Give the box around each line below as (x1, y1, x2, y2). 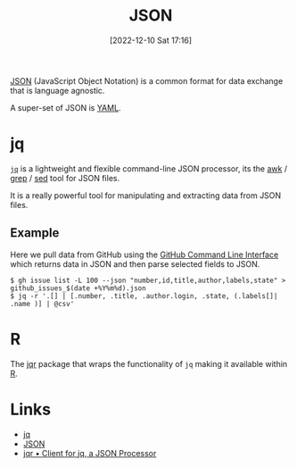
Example (10, 225, 60, 241)
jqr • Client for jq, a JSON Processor (22, 447, 157, 458)
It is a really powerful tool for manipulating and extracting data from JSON (10, 189, 282, 201)
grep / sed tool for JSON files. (10, 172, 120, 183)
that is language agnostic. (10, 85, 105, 96)
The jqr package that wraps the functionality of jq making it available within (10, 358, 288, 369)
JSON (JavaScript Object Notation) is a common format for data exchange (10, 75, 284, 86)
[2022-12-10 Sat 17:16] (109, 35, 193, 46)
